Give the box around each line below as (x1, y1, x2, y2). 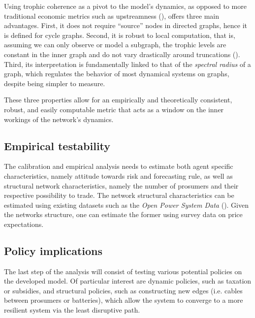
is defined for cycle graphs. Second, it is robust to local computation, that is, (4, 30, 235, 40)
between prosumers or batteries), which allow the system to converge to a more (4, 295, 243, 305)
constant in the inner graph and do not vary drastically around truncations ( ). (4, 49, 240, 59)
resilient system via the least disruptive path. (4, 305, 140, 315)
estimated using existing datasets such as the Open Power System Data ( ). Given (4, 199, 249, 210)
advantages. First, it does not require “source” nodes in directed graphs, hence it (4, 20, 247, 31)
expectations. (4, 219, 44, 229)
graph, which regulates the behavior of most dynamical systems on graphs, (4, 68, 229, 79)
